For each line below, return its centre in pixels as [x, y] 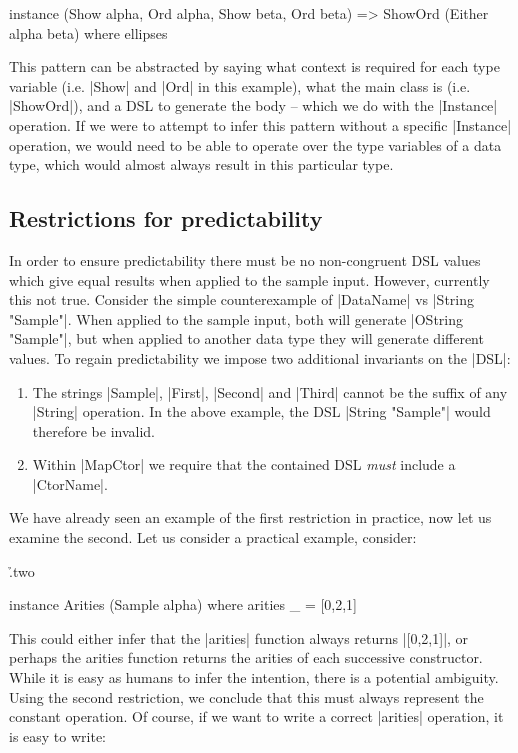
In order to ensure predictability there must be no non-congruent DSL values [245, 259]
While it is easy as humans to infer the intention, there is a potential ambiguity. [254, 677]
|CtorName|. [70, 483]
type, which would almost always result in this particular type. [201, 164]
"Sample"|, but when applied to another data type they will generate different [246, 338]
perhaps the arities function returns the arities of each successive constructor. [246, 657]
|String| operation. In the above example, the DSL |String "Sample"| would [261, 411]
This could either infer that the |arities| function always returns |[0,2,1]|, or [239, 637]
